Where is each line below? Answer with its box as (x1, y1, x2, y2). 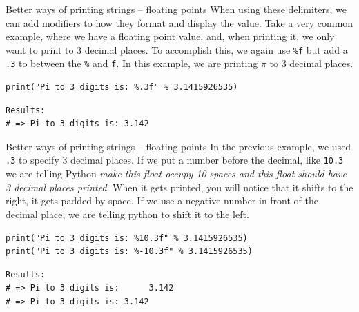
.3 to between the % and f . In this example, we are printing (6, 56, 258, 70)
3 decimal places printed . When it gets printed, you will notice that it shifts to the (6, 179, 353, 194)
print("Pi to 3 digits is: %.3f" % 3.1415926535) (6, 82, 238, 92)
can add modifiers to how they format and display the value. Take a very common (6, 15, 353, 30)
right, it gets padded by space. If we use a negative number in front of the (6, 193, 318, 208)
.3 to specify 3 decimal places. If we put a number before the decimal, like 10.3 (6, 153, 344, 167)
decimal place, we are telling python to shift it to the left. (6, 206, 249, 221)
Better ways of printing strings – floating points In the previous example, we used (6, 139, 351, 153)
